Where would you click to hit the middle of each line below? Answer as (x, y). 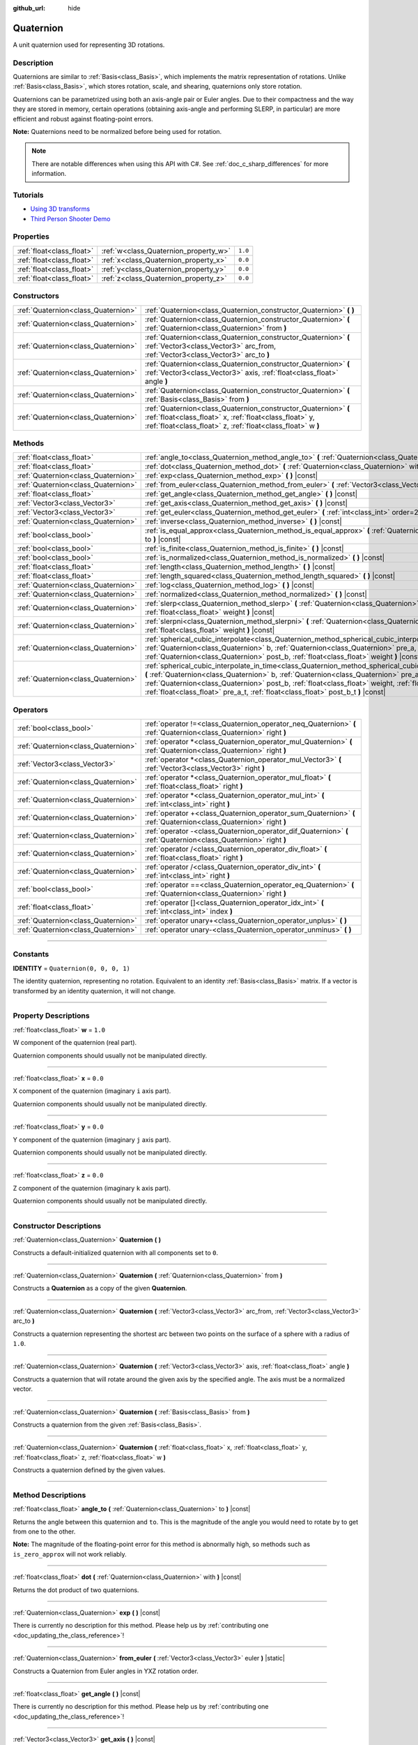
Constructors (36, 296)
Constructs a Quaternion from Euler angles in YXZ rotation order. (106, 1671)
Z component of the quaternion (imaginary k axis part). (92, 1188)
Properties (31, 237)
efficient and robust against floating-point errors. (83, 119)
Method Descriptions (49, 1495)
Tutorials (29, 195)
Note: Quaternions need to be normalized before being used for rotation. (117, 132)
